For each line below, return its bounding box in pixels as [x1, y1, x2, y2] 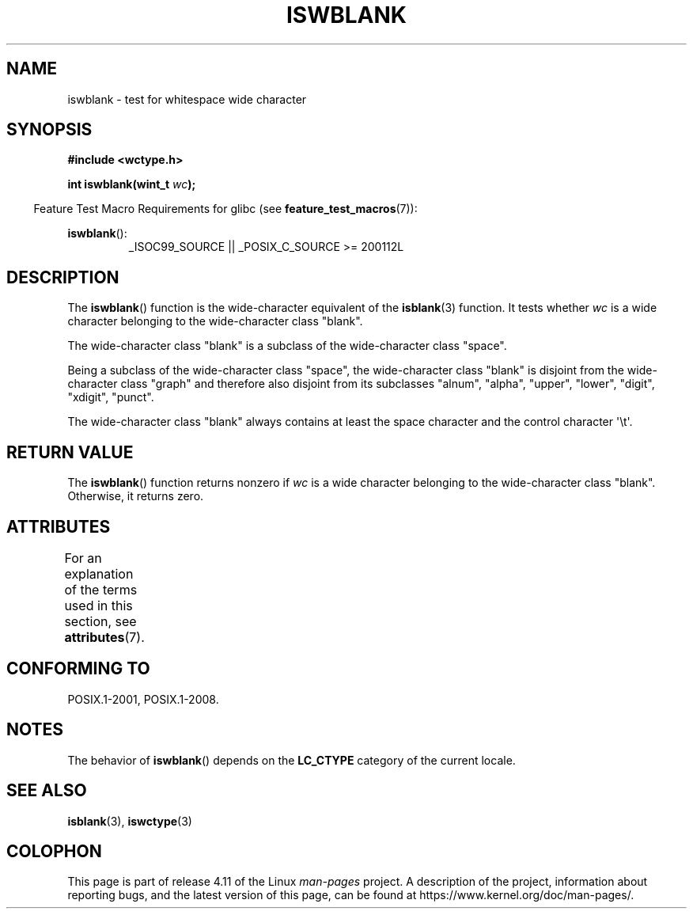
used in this [64, 597, 133, 613]
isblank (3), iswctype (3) [67, 814, 192, 828]
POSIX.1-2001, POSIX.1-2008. [67, 692, 219, 706]
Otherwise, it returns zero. [67, 489, 204, 503]
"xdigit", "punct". [67, 390, 154, 404]
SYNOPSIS [6, 120, 93, 140]
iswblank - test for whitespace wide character [67, 92, 307, 106]
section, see [64, 613, 137, 629]
